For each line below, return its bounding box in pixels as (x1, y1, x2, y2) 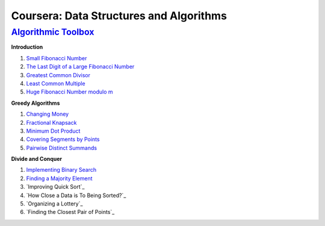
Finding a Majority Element (26, 175, 93, 182)
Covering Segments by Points (26, 136, 100, 143)
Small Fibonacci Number (26, 54, 87, 61)
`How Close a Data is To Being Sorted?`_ (26, 192, 126, 199)
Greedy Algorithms (11, 99, 60, 107)
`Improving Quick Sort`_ (26, 183, 85, 190)
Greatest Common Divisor (26, 71, 90, 78)
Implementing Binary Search (26, 166, 97, 174)
